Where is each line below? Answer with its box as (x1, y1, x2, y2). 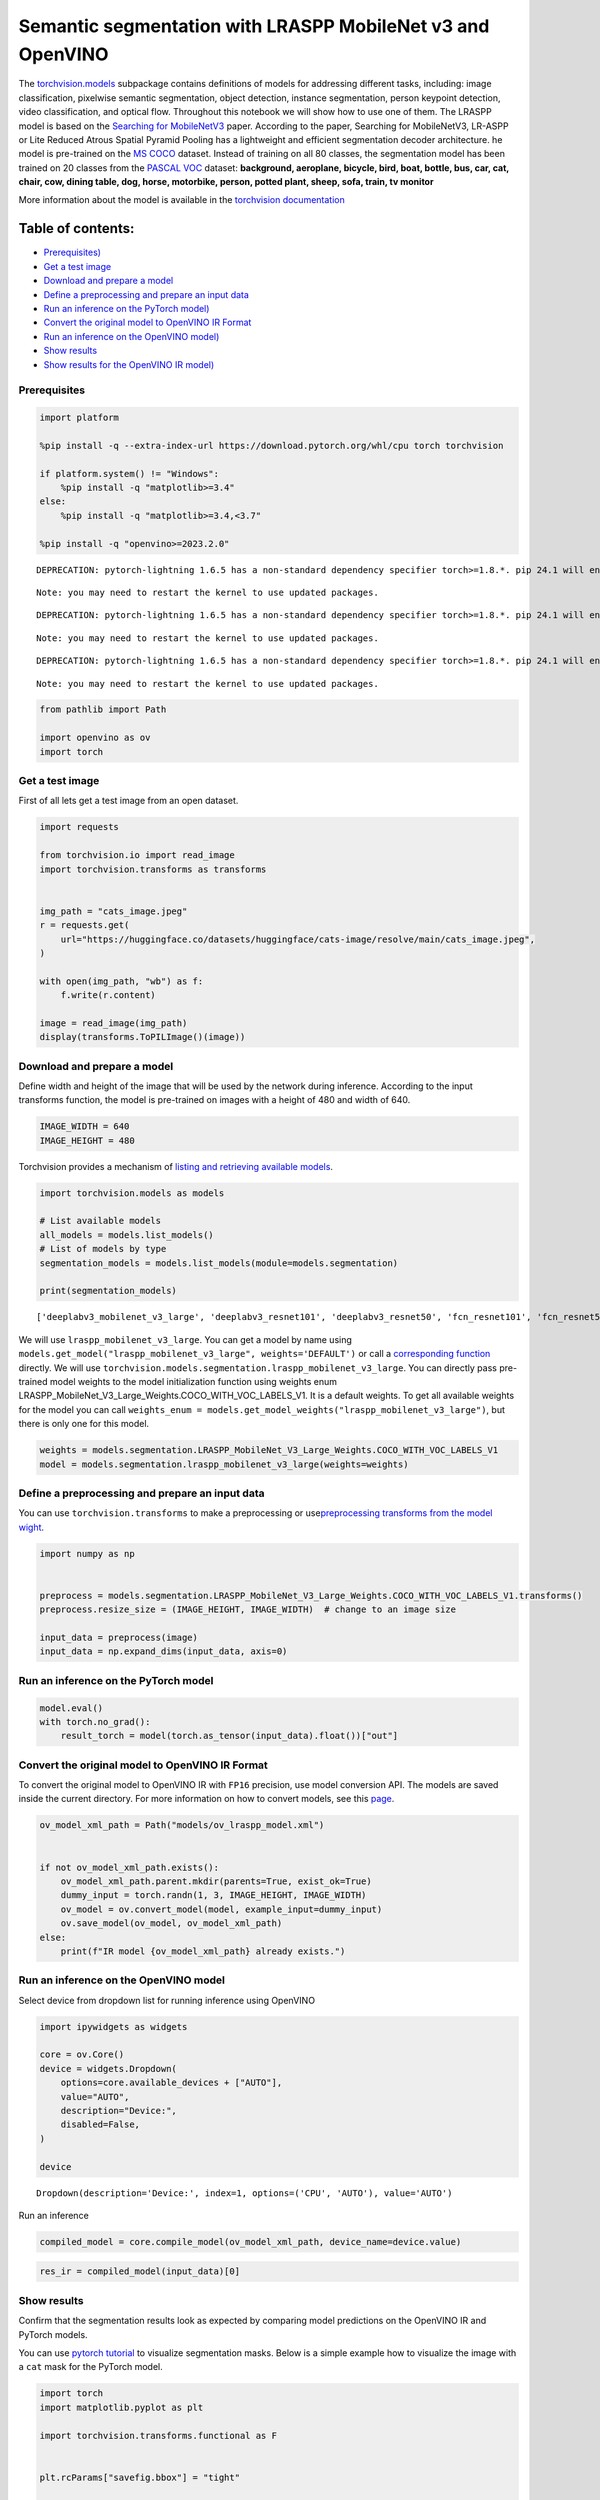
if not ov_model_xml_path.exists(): (39, 1861, 220, 1873)
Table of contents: (18, 220, 135, 237)
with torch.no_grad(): (39, 1716, 151, 1727)
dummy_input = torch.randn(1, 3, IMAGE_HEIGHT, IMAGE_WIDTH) (60, 1890, 367, 1901)
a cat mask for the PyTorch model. (18, 2361, 164, 2373)
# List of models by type (39, 1243, 167, 1255)
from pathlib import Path (39, 704, 167, 715)
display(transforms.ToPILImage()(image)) (39, 1031, 246, 1043)
